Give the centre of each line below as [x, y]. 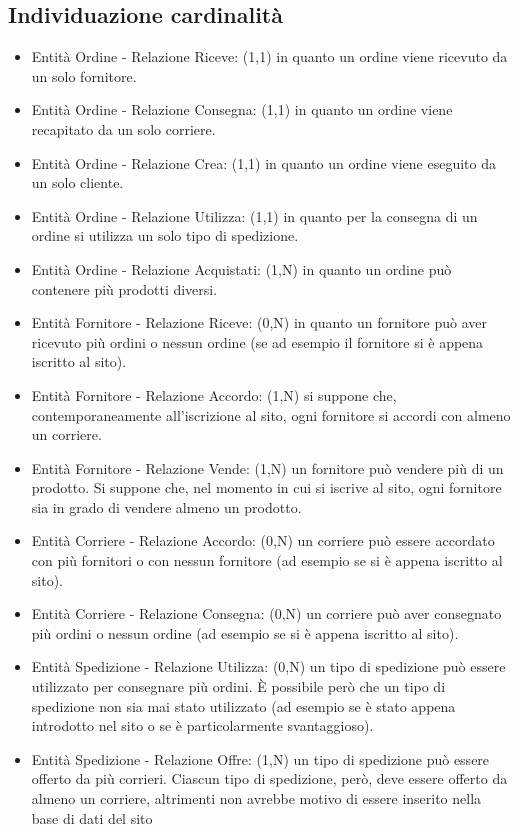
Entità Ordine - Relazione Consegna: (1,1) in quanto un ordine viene [242, 109]
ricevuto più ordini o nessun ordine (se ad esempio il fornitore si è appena [257, 341]
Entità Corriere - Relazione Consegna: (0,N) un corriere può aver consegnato [266, 613]
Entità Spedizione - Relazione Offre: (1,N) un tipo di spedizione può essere [260, 758]
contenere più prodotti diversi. [124, 288]
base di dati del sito [92, 817]
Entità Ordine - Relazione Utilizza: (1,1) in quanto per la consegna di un [254, 215]
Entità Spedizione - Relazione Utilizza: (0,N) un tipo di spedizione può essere [268, 666]
